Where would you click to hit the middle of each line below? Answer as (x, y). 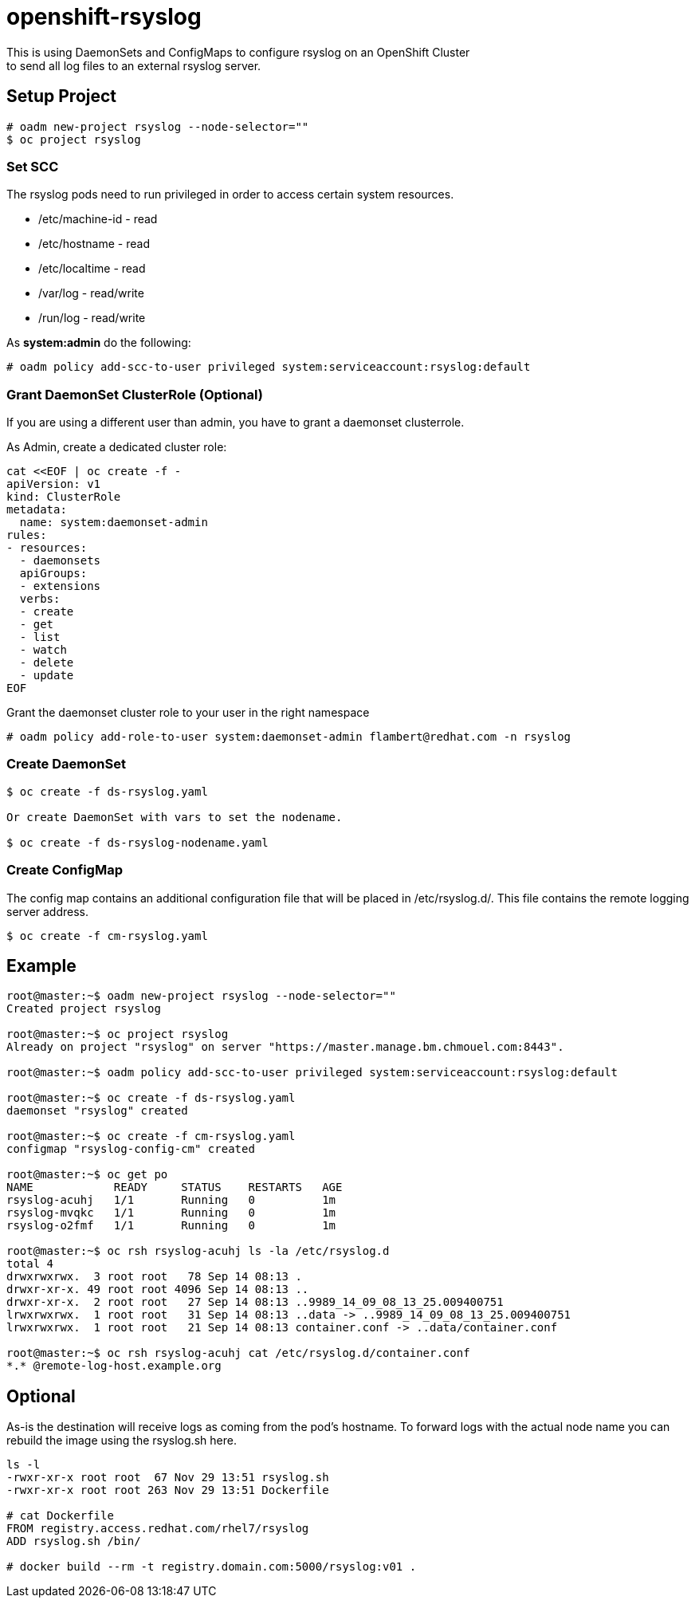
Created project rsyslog (84, 1009)
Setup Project (62, 96)
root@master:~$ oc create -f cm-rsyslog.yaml (151, 1136)
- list (40, 637)
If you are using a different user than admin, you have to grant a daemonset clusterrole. (236, 423)
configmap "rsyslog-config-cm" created (131, 1149)
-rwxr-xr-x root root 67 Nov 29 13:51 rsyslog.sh (168, 1478)
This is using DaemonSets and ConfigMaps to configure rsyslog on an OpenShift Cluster (238, 52)
